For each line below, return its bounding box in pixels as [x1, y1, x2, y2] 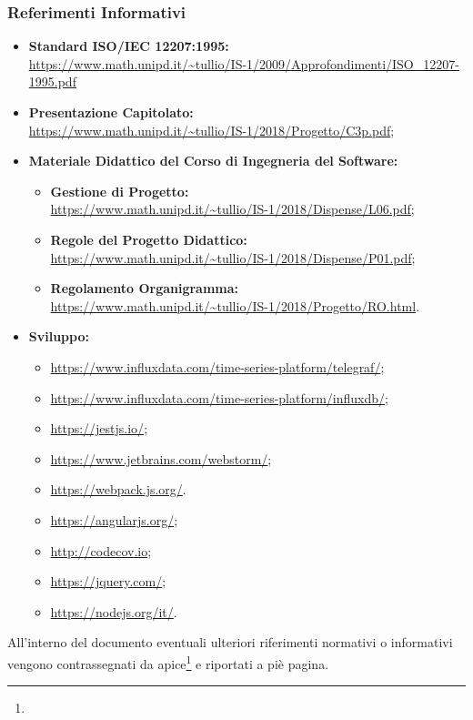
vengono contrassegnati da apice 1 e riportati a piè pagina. [7, 651, 329, 673]
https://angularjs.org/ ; [50, 510, 178, 529]
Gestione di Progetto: [50, 181, 189, 200]
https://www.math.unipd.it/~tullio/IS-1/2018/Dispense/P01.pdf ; [50, 248, 416, 267]
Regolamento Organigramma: [50, 279, 239, 298]
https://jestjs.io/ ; [50, 419, 148, 438]
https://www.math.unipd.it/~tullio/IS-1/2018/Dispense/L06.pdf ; [50, 199, 415, 218]
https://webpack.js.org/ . [50, 480, 186, 499]
